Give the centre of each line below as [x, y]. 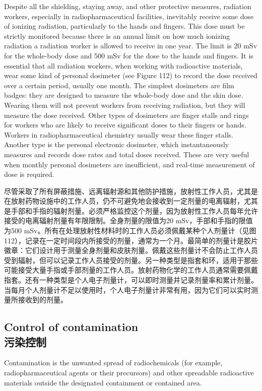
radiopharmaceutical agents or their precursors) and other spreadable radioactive [129, 372]
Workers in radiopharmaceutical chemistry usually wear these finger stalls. [119, 134]
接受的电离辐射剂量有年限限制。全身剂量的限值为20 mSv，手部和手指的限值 [128, 220]
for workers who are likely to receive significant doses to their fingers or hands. [125, 125]
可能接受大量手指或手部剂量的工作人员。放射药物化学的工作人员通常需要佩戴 [131, 270]
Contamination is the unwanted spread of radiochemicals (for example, [113, 363]
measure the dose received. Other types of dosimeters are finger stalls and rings [126, 115]
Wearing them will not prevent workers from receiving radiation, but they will [125, 105]
